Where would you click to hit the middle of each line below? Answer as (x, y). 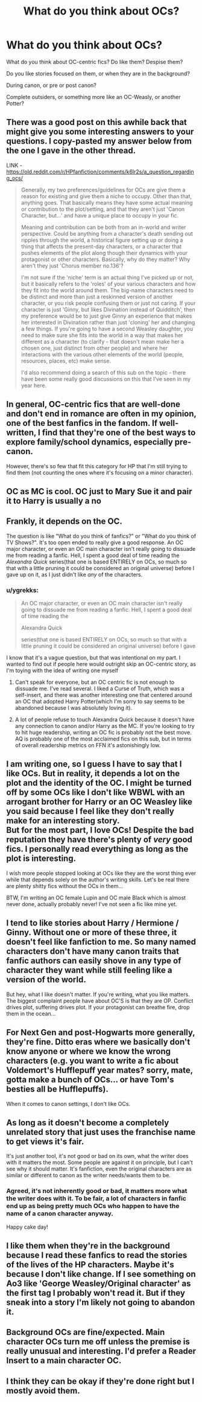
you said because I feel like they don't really (90, 812)
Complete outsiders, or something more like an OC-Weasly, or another (93, 97)
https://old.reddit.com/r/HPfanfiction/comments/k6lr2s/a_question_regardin (100, 172)
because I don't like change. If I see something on (101, 1274)
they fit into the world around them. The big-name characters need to (107, 290)
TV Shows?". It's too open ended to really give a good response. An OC (95, 542)
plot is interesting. (41, 859)
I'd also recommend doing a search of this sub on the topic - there (103, 372)
